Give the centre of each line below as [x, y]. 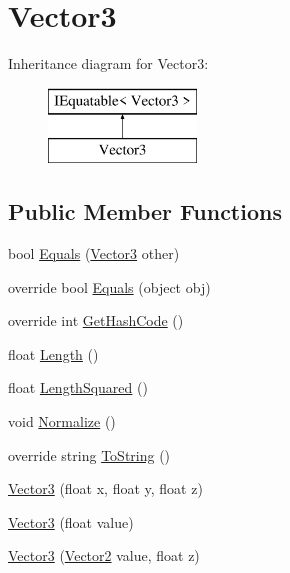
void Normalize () [62, 421]
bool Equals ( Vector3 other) [94, 253]
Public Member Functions [145, 211]
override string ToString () [89, 454]
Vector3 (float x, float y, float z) [105, 488]
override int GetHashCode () [96, 320]
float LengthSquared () [78, 387]
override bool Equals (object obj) [109, 286]
